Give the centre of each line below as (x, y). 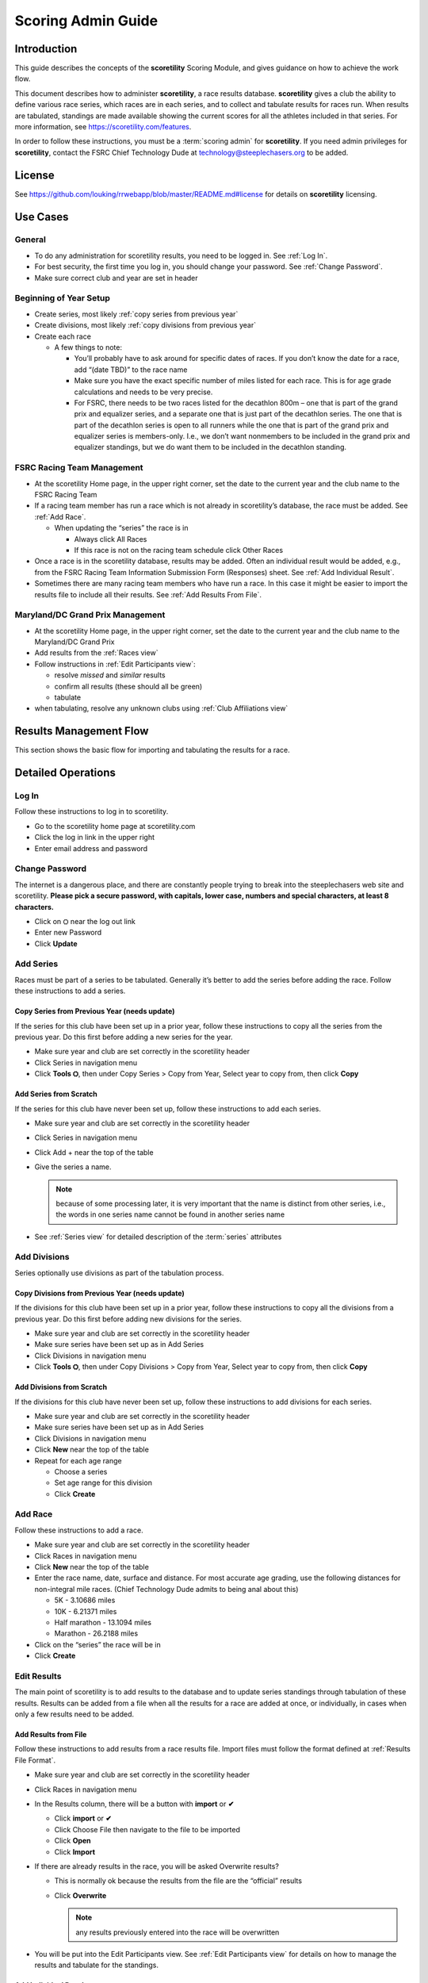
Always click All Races (111, 539)
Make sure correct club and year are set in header (116, 278)
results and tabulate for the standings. (96, 1965)
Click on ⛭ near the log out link (85, 921)
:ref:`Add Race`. (60, 516)
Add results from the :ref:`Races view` (96, 653)
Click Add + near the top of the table (94, 1152)
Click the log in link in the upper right (94, 838)
